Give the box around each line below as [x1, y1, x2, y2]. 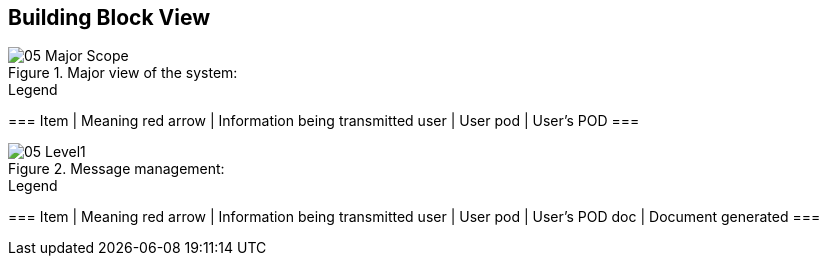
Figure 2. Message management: [8, 160, 225, 178]
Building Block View [8, 5, 211, 30]
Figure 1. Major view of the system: [8, 64, 238, 82]
